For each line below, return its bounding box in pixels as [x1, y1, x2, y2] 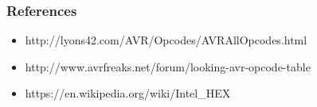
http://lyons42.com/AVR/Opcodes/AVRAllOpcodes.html [25, 32, 307, 48]
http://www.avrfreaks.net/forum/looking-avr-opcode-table [25, 58, 311, 75]
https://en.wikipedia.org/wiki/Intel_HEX [25, 85, 231, 101]
